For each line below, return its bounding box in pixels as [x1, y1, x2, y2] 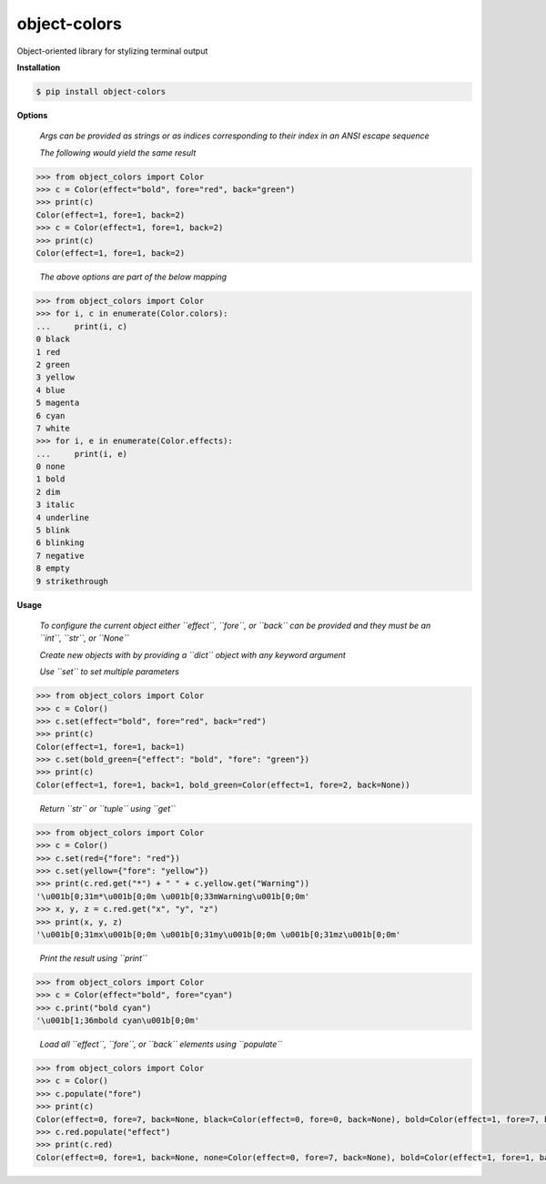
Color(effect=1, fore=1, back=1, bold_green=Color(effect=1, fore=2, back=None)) [35, 779, 411, 790]
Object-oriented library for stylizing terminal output [16, 46, 208, 56]
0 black [35, 334, 70, 345]
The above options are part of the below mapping [39, 271, 227, 282]
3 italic [35, 500, 76, 510]
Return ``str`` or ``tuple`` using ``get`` [39, 803, 177, 814]
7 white [35, 423, 70, 433]
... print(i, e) [35, 449, 127, 459]
